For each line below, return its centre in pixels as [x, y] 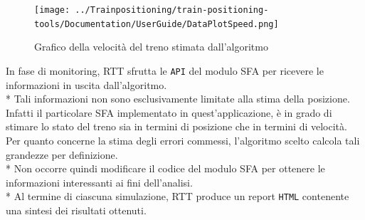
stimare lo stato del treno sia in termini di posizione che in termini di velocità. [176, 126]
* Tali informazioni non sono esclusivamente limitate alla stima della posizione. [178, 99]
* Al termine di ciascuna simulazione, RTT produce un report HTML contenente [178, 196]
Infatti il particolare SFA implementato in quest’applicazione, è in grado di [169, 112]
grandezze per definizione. [62, 154]
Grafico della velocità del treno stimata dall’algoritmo [151, 47]
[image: [52, 10]
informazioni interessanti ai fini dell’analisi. [99, 182]
